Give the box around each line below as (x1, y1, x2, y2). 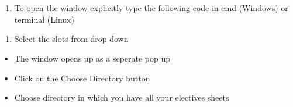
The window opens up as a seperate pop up (14, 52, 171, 64)
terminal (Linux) (14, 13, 74, 25)
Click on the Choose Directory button (14, 72, 150, 84)
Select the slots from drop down (14, 33, 129, 45)
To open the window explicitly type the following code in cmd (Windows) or (14, 2, 288, 14)
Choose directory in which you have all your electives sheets (14, 91, 229, 104)
